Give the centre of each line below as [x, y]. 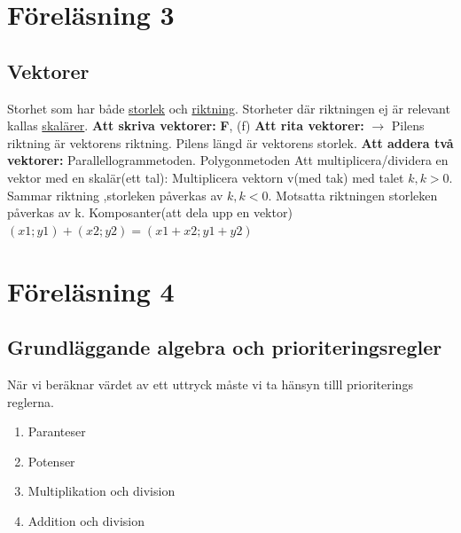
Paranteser [57, 431]
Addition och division [86, 520]
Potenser [51, 461]
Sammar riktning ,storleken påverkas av [115, 195]
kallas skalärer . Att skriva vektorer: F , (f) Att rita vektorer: [186, 125]
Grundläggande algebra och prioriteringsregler [225, 347]
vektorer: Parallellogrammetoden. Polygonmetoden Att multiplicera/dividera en [228, 160]
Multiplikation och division [102, 491]
